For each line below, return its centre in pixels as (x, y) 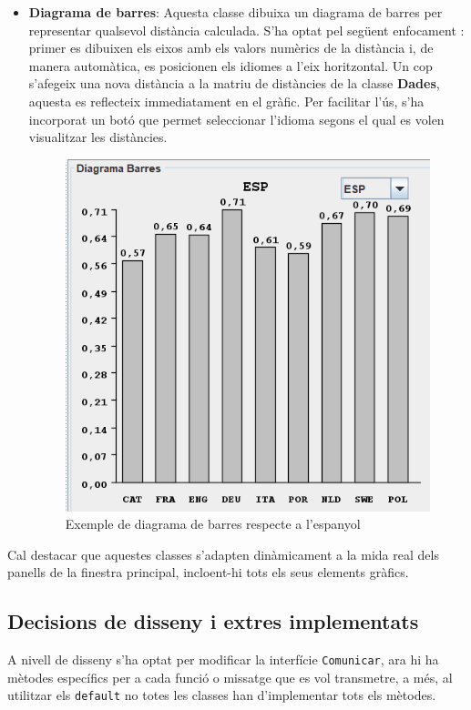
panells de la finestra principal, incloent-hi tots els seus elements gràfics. (208, 572)
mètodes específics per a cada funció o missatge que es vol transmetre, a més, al (230, 677)
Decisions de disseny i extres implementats (213, 621)
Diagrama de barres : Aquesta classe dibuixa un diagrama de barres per (235, 12)
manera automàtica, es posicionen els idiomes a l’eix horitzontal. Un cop (230, 65)
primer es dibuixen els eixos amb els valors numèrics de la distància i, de (231, 48)
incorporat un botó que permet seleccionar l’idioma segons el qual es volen (236, 119)
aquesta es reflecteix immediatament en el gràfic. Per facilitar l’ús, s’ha (226, 101)
